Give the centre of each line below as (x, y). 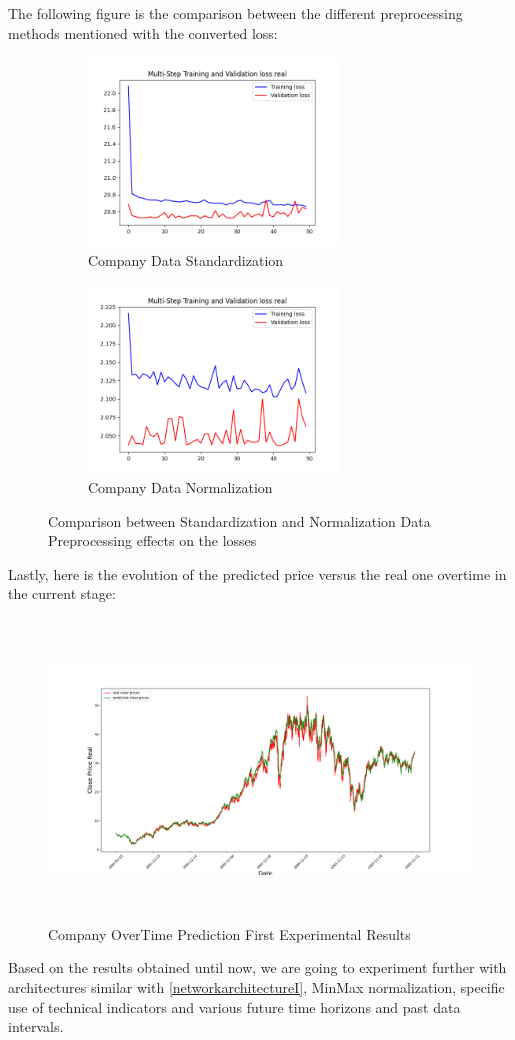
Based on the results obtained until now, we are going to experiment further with (257, 967)
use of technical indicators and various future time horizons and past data (234, 1006)
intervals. (36, 1026)
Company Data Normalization (180, 486)
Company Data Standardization (186, 259)
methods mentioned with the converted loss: (143, 32)
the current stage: (62, 593)
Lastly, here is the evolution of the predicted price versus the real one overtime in (257, 573)
